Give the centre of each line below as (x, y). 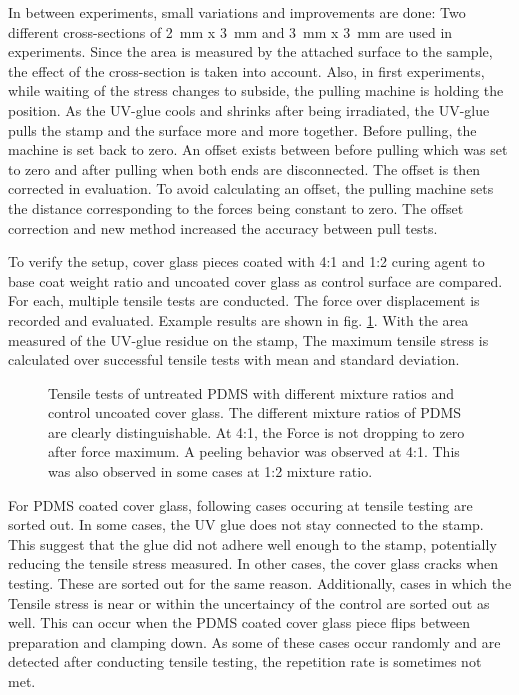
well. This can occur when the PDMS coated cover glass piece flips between (239, 622)
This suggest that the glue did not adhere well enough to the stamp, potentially (252, 543)
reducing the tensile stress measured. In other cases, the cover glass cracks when (253, 563)
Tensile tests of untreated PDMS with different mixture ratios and (251, 392)
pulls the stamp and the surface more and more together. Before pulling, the (242, 129)
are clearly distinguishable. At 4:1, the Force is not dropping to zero (256, 431)
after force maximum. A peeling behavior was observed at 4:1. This (254, 451)
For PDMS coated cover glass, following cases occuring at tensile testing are (240, 504)
